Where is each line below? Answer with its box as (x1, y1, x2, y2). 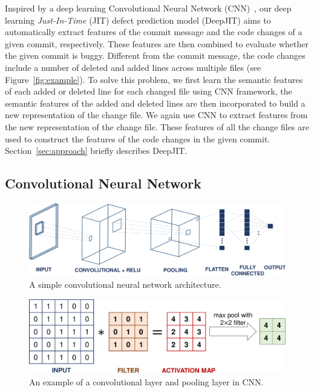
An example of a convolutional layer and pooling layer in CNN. (29, 375, 264, 388)
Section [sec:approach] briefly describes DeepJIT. (5, 144, 188, 157)
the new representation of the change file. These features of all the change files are (5, 120, 309, 133)
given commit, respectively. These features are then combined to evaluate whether (5, 37, 309, 50)
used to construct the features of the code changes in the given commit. (5, 132, 270, 145)
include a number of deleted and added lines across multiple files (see (5, 61, 261, 73)
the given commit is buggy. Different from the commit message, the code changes (5, 49, 306, 62)
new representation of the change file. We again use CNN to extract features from (5, 108, 308, 121)
